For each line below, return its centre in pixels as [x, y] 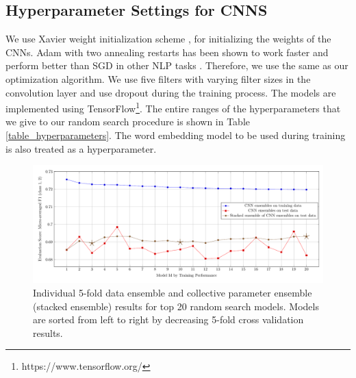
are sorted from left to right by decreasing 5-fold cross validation [168, 319]
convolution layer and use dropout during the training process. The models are [171, 92]
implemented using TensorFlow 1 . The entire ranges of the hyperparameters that [173, 107]
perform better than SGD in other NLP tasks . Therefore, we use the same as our [177, 65]
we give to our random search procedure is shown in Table [128, 122]
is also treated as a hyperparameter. [81, 148]
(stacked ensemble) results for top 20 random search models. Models [176, 306]
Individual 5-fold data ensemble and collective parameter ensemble [173, 293]
